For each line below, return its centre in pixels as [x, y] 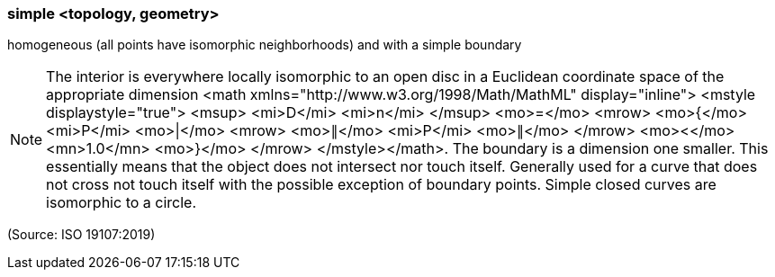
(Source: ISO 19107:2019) [81, 235]
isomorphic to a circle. [122, 203]
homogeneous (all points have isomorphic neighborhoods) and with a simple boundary [265, 45]
